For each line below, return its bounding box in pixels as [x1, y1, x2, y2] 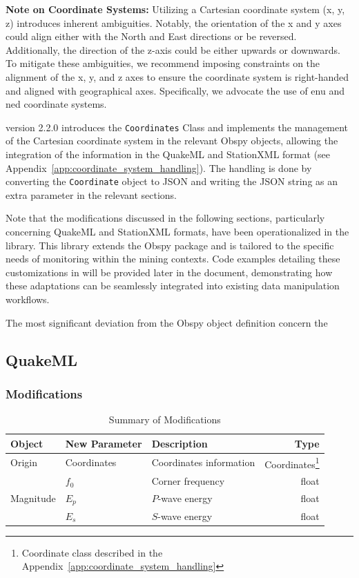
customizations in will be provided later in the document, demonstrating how [6, 264, 333, 279]
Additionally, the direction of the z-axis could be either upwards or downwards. [6, 42, 341, 57]
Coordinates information [151, 455, 255, 470]
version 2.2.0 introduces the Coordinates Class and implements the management [6, 119, 349, 134]
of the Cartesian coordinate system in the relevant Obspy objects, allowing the [6, 133, 338, 148]
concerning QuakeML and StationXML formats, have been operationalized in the [6, 224, 349, 239]
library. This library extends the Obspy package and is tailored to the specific [6, 238, 334, 252]
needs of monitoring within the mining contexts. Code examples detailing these [6, 251, 340, 266]
